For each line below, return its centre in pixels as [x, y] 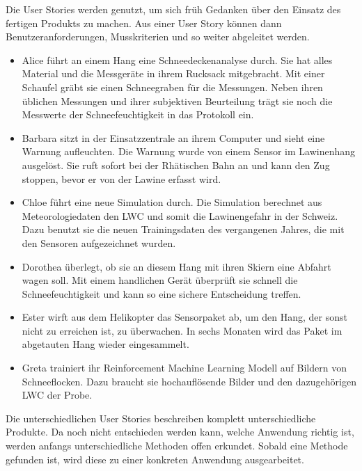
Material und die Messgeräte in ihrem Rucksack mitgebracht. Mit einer [173, 73]
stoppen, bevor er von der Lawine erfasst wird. [121, 178]
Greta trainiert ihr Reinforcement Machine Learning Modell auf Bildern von [184, 368]
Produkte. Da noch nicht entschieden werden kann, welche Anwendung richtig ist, [180, 432]
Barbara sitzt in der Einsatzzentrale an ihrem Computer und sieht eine [173, 137]
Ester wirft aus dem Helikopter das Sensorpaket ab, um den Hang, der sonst [184, 317]
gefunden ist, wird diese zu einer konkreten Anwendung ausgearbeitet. [155, 459]
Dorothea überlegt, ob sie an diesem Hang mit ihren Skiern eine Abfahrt [176, 266]
